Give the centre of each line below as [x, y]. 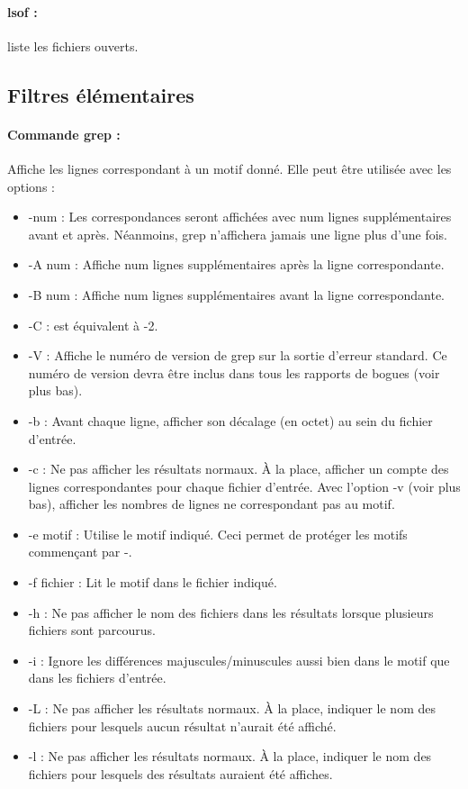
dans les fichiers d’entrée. [97, 678]
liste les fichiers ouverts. [73, 45]
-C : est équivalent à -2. [93, 325]
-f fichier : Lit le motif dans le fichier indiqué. [153, 582]
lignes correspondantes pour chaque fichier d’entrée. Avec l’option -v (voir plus [244, 486]
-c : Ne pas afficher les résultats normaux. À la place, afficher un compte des [238, 469]
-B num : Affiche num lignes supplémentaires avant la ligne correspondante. [236, 294]
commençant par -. [80, 552]
